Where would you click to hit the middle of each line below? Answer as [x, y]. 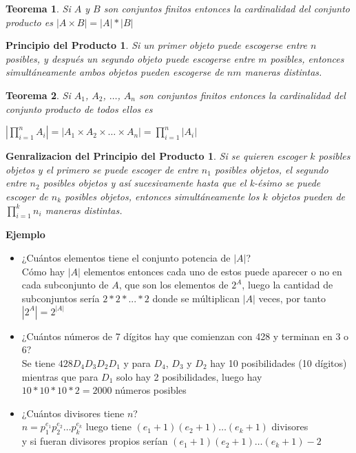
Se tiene [39, 362]
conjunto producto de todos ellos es [79, 108]
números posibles [151, 390]
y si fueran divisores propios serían [95, 441]
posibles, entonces [307, 58]
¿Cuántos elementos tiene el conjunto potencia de [126, 257]
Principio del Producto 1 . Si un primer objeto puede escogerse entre [156, 45]
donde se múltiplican [196, 298]
